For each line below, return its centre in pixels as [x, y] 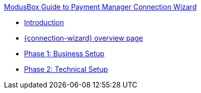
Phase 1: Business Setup [64, 54]
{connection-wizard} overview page [84, 38]
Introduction [44, 22]
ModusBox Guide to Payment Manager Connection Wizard [100, 7]
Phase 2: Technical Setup [66, 69]
